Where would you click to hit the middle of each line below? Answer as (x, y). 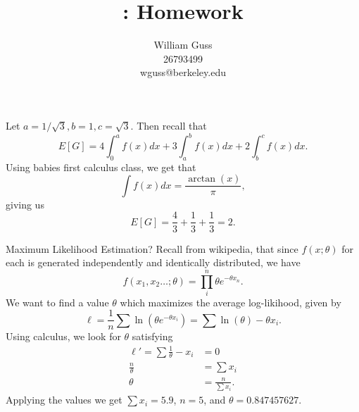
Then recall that (172, 125)
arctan (202, 179)
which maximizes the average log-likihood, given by (231, 302)
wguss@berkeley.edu (183, 72)
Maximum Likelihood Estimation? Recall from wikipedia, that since (152, 248)
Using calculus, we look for (63, 336)
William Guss (183, 45)
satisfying (152, 336)
